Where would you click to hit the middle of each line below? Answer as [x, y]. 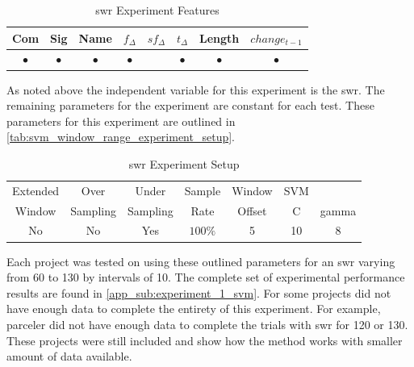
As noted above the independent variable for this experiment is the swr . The [196, 89]
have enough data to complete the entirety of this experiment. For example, [194, 309]
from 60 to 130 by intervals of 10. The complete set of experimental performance [206, 277]
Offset [252, 210]
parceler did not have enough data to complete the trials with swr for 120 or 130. [207, 324]
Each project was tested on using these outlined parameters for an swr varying [201, 261]
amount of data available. [69, 356]
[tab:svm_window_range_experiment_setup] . [121, 137]
